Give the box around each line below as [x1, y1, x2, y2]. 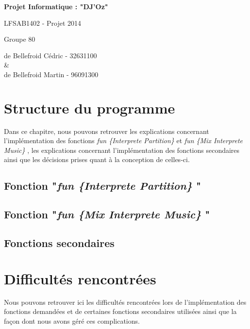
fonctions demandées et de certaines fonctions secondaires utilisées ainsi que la [4, 306, 237, 316]
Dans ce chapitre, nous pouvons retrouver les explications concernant [4, 126, 209, 136]
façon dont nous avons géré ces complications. [4, 315, 140, 326]
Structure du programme [4, 98, 175, 117]
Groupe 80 [4, 34, 35, 44]
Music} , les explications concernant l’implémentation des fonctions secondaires [4, 145, 240, 155]
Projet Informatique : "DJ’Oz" [4, 1, 108, 11]
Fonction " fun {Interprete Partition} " [4, 178, 201, 193]
